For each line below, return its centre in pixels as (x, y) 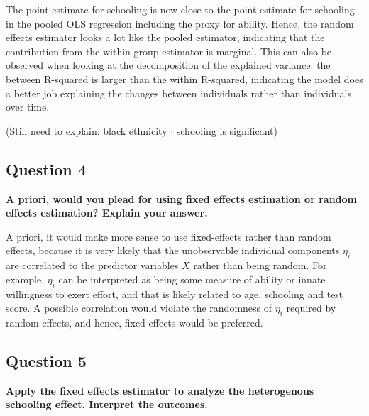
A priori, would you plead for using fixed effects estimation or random (181, 198)
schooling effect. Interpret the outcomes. (107, 404)
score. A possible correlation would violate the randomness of (139, 308)
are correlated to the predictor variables (92, 265)
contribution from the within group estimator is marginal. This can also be (169, 51)
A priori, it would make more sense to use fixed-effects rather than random (169, 236)
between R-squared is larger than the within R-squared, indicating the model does (184, 78)
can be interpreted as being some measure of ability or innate (192, 279)
